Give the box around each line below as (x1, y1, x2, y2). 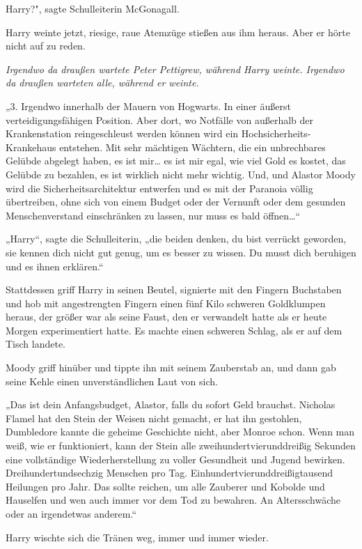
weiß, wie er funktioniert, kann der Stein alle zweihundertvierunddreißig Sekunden (6, 438, 356, 453)
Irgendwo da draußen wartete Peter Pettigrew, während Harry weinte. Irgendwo (6, 61, 345, 76)
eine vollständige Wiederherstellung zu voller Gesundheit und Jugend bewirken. (6, 451, 345, 466)
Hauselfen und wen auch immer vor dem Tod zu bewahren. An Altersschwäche (6, 493, 341, 507)
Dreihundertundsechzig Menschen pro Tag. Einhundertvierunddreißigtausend (6, 465, 333, 480)
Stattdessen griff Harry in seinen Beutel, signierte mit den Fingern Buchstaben (6, 282, 342, 297)
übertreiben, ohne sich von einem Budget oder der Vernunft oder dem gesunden (6, 194, 346, 209)
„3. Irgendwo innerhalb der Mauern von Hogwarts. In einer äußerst (6, 98, 291, 113)
